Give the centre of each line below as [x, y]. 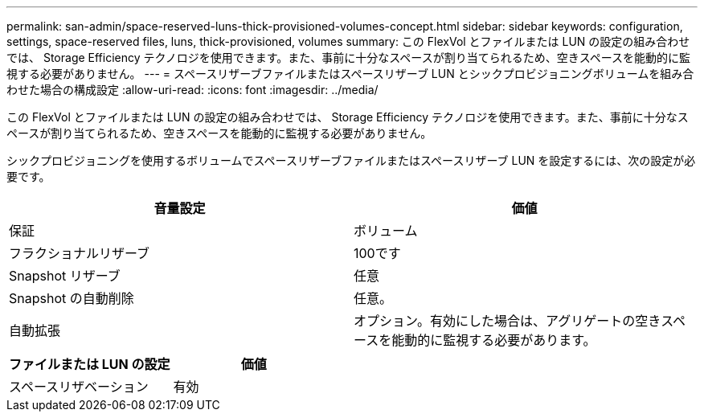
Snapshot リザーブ [65, 276]
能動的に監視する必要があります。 [494, 340]
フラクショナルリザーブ [80, 253]
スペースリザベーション [79, 387]
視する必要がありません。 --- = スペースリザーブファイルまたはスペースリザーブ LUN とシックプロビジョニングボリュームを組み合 [350, 74]
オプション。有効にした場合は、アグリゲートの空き [508, 321]
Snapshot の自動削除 [72, 298]
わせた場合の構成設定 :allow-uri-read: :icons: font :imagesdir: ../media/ [192, 90]
